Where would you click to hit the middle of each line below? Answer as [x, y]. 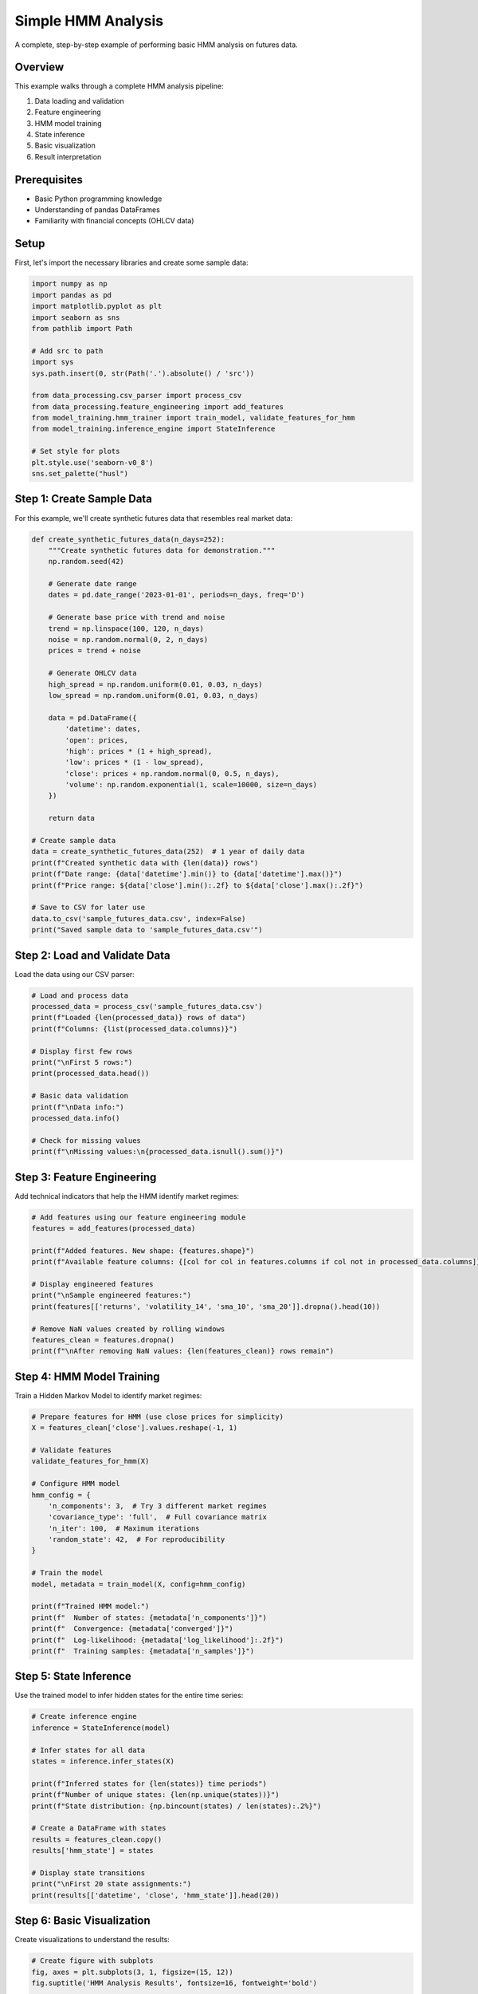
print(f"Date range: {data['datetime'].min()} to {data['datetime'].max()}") [187, 874]
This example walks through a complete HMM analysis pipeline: [119, 86]
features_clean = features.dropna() [103, 1340]
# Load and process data [80, 995]
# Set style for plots [76, 451]
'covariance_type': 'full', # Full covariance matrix [157, 1517]
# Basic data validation [80, 1096]
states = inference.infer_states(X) [103, 1761]
